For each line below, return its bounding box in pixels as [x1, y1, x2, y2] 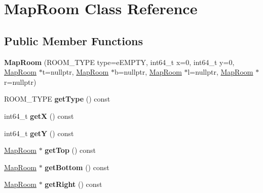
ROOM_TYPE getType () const [4, 93, 110, 104]
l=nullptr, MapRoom [187, 67, 253, 77]
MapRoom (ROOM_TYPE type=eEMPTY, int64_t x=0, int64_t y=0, [4, 56, 235, 67]
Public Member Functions [4, 33, 143, 48]
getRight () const [45, 179, 102, 189]
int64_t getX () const [4, 110, 74, 121]
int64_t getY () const [4, 127, 74, 138]
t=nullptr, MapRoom [42, 67, 109, 77]
